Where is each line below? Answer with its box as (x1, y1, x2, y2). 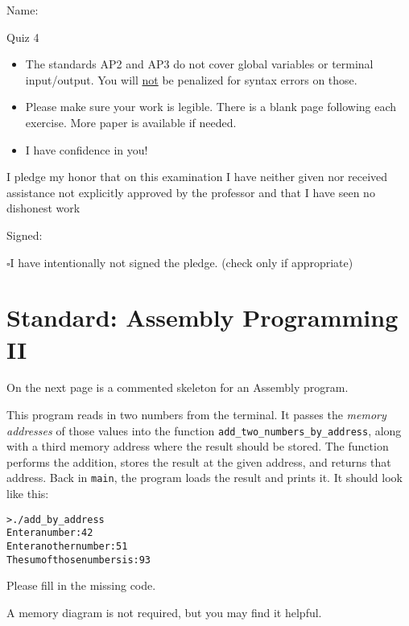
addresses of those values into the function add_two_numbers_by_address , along (6, 422, 402, 439)
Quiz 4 (6, 28, 39, 45)
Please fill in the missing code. (6, 577, 156, 594)
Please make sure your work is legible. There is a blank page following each (25, 98, 397, 115)
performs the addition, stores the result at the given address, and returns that (6, 453, 391, 470)
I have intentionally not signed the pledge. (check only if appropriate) (10, 253, 353, 270)
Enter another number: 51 (6, 541, 128, 553)
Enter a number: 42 (6, 527, 93, 539)
